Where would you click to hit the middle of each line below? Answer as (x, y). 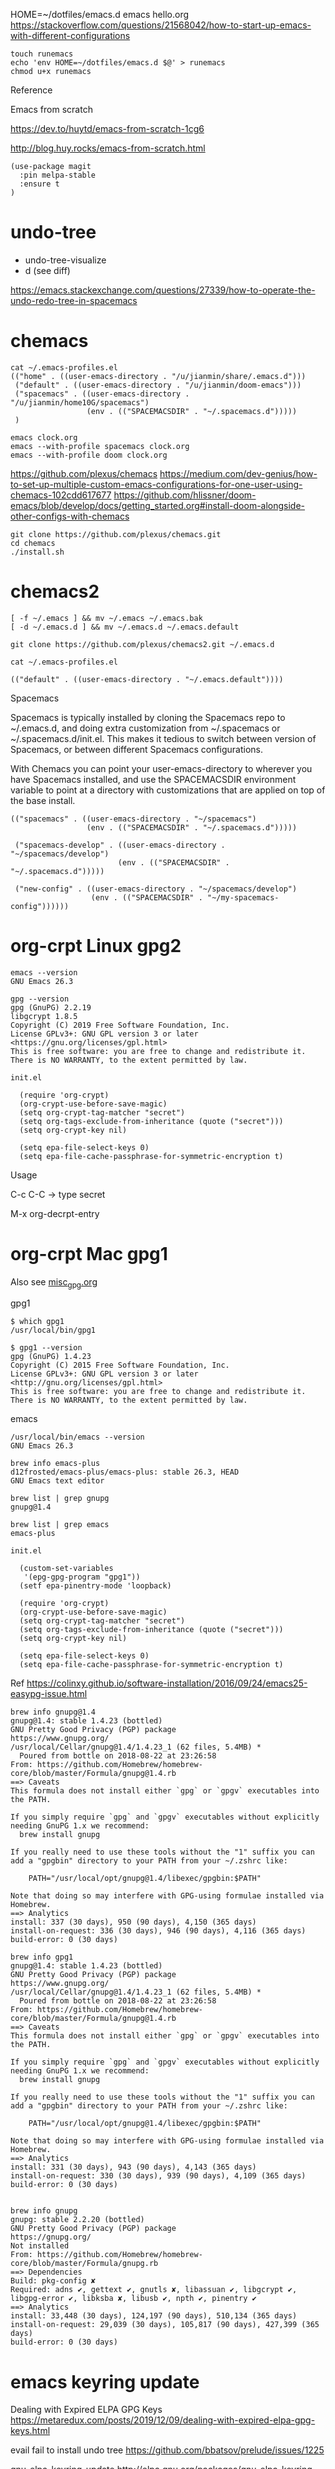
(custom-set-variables (66, 1569)
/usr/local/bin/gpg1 (53, 1330)
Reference (31, 90)
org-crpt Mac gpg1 (89, 1253)
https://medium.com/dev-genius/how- (238, 473)
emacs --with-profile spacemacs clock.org (100, 446)
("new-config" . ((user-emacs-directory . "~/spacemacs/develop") (156, 889)
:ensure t (39, 184)
